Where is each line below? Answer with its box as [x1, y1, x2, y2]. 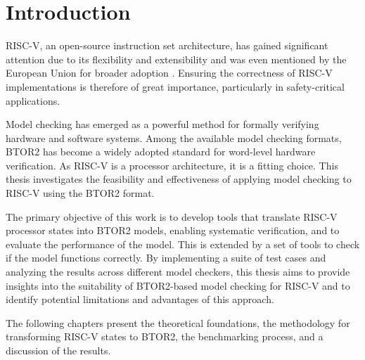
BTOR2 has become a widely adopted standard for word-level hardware [6, 144, 316, 159]
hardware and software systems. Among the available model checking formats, [6, 130, 342, 145]
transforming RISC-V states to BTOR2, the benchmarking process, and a [6, 329, 324, 344]
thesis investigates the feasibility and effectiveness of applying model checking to [6, 172, 352, 186]
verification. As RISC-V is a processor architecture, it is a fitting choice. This [6, 157, 338, 172]
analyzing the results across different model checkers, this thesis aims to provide [6, 264, 350, 279]
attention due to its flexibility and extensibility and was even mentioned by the [6, 51, 347, 66]
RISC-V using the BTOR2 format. [6, 186, 155, 200]
